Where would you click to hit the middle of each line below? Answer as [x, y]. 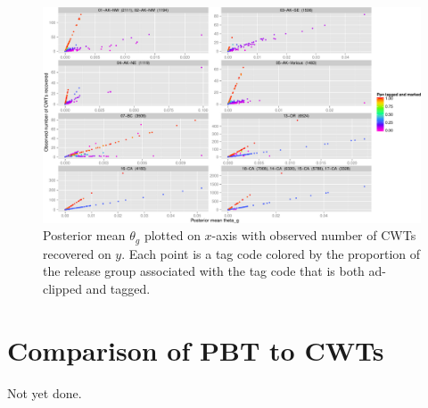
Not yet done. [45, 392]
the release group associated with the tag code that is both [204, 271]
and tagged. [118, 289]
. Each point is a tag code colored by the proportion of [271, 253]
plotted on [172, 235]
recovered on [77, 253]
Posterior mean [84, 235]
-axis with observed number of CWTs [314, 235]
